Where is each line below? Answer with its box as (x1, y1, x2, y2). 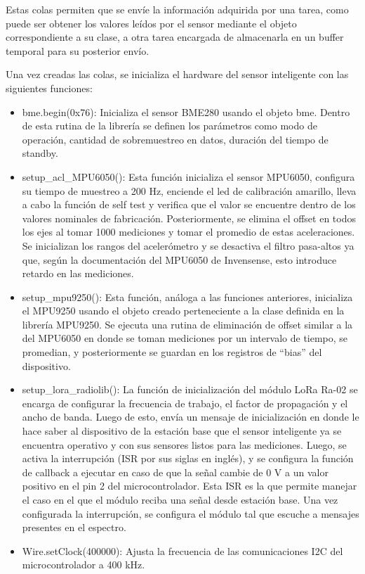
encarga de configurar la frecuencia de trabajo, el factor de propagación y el (22, 395, 348, 410)
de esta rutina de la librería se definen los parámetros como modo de (22, 118, 317, 133)
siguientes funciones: (6, 80, 93, 95)
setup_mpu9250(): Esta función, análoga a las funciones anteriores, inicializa (22, 289, 353, 304)
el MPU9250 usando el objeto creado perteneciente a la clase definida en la (22, 303, 345, 318)
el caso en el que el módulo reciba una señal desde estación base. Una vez (22, 492, 338, 506)
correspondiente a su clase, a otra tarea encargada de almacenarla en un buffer (6, 30, 344, 44)
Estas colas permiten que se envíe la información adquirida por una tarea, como (6, 2, 349, 16)
